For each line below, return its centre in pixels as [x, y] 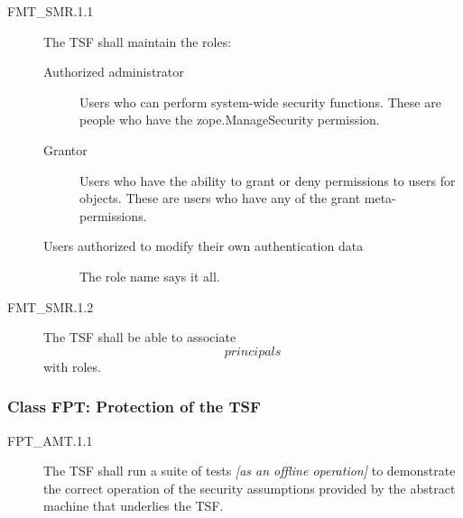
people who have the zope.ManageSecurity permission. [230, 120]
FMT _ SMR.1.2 [51, 306]
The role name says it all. [150, 276]
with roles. [72, 366]
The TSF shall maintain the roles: [138, 41]
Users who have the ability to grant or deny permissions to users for [268, 180]
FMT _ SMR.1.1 [51, 11]
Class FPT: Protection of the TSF [134, 407]
